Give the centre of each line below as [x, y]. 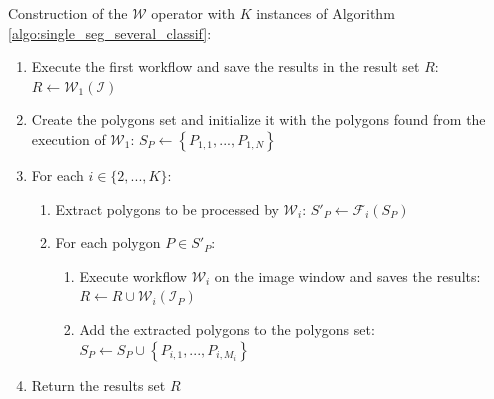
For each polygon [108, 242]
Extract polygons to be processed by [167, 208]
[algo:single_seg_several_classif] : [110, 32]
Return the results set [98, 384]
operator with [193, 13]
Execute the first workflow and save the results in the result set [225, 66]
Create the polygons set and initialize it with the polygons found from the [258, 119]
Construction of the [68, 13]
